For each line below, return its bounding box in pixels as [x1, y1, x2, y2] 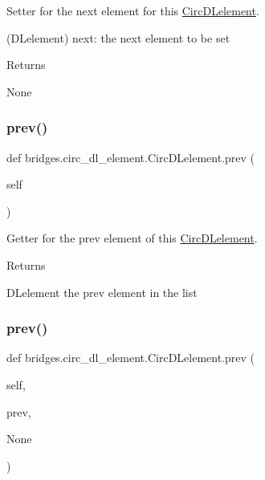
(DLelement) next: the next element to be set [6, 29, 230, 46]
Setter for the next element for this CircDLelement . [6, 2, 259, 18]
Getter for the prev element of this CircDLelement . [6, 230, 258, 246]
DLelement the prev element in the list [6, 283, 198, 300]
